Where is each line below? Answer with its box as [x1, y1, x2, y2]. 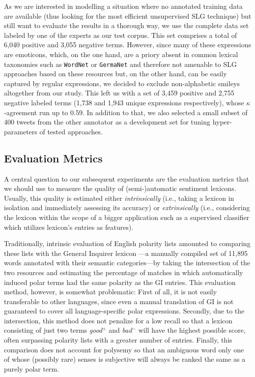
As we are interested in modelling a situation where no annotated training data [4, 1, 243, 11]
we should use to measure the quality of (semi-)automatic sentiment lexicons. [4, 183, 236, 193]
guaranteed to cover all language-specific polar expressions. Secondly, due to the [4, 306, 245, 316]
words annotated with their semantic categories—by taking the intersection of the [4, 257, 250, 268]
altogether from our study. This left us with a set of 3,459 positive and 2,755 [4, 88, 234, 98]
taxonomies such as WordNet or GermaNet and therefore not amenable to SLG [4, 59, 237, 69]
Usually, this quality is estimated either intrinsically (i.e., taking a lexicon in [4, 192, 234, 203]
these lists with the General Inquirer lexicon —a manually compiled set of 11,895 [4, 248, 248, 258]
